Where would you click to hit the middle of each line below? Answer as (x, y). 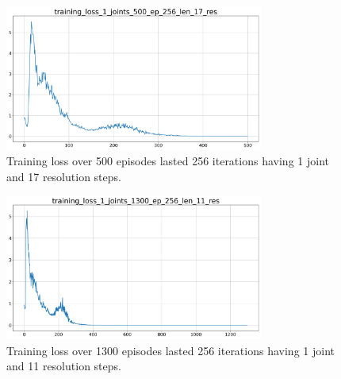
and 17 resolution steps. (64, 176)
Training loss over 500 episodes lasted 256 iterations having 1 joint (168, 161)
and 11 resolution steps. (64, 366)
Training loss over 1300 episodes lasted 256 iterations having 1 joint (170, 350)
